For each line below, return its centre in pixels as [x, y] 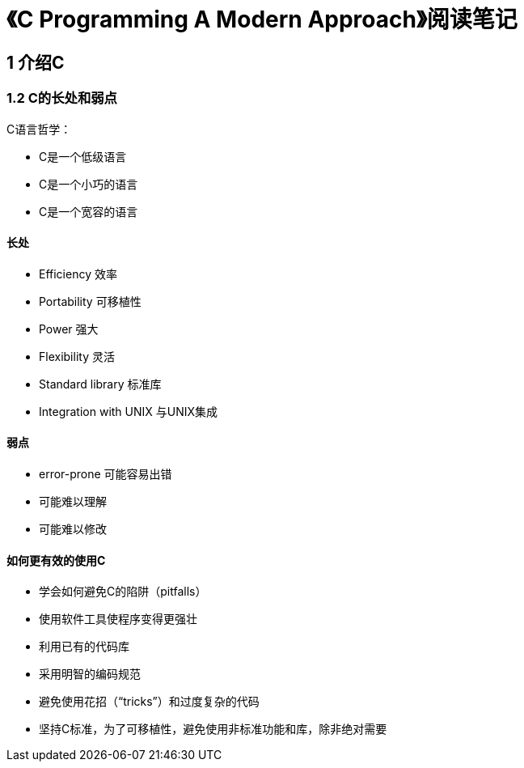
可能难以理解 [73, 501]
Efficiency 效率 [78, 274]
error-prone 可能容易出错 [106, 473]
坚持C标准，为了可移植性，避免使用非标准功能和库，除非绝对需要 [213, 729]
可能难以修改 [73, 528]
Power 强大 [69, 329]
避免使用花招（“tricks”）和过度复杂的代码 [149, 702]
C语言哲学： [39, 129]
